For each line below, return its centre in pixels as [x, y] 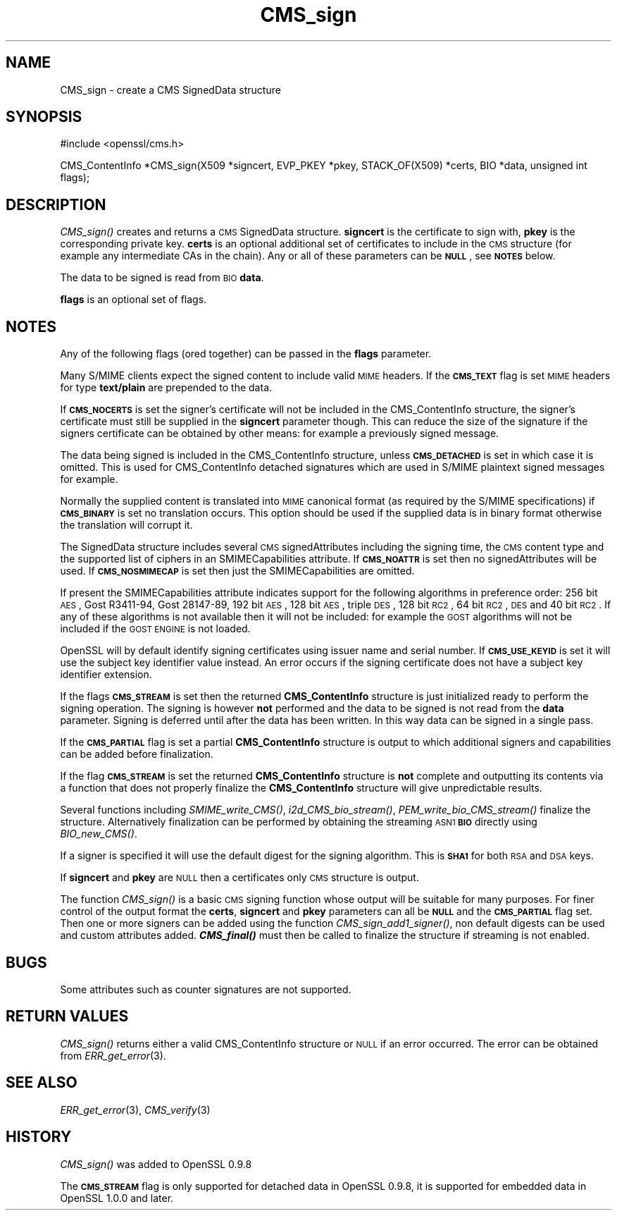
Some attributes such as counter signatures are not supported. [206, 989]
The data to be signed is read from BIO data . [162, 278]
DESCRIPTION [56, 204]
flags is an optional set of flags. [133, 300]
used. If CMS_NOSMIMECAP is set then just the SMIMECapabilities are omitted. [237, 571]
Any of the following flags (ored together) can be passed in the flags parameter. [246, 354]
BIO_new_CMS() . [99, 834]
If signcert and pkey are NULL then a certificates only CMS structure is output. [239, 878]
